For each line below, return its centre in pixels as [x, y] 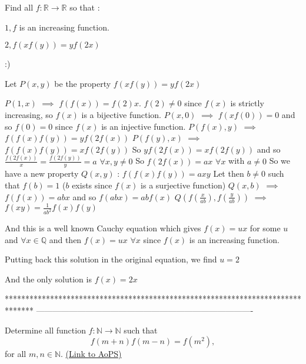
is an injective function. [144, 126]
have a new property [42, 173]
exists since [92, 185]
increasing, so [29, 114]
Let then [229, 173]
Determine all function [45, 330]
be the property [83, 83]
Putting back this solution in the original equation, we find [111, 259]
